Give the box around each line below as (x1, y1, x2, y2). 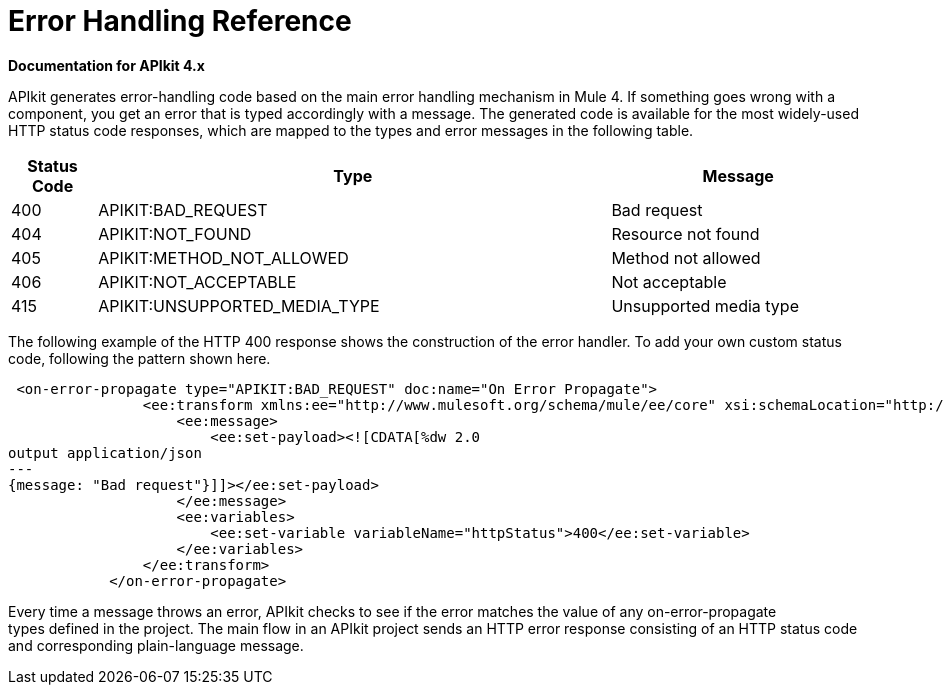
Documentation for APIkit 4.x (8, 56, 205, 74)
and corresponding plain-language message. (8, 636, 304, 654)
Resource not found (611, 223, 760, 244)
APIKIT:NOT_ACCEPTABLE (98, 271, 297, 292)
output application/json (8, 444, 202, 461)
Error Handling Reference (8, 4, 352, 38)
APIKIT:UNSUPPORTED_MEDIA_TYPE (98, 295, 380, 316)
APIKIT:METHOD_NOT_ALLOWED (98, 247, 349, 268)
